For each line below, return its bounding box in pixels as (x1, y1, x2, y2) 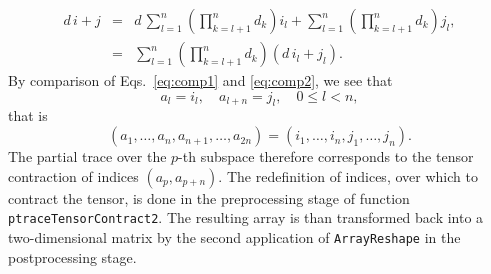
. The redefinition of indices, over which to (218, 165, 478, 186)
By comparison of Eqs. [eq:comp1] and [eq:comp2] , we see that (8, 70, 393, 91)
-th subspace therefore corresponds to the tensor (178, 146, 474, 167)
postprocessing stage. (8, 246, 137, 267)
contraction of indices (8, 165, 139, 186)
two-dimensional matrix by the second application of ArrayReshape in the (8, 226, 461, 247)
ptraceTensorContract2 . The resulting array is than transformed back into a (8, 207, 484, 228)
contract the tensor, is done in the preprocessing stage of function (8, 187, 410, 208)
